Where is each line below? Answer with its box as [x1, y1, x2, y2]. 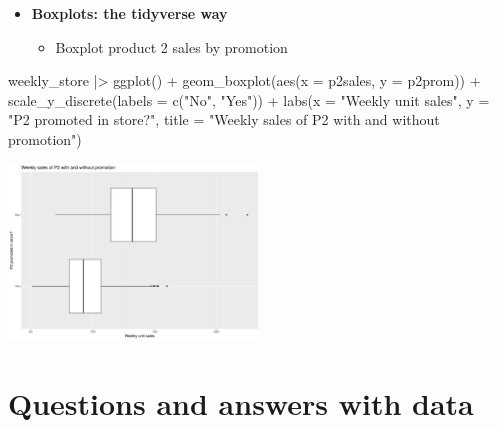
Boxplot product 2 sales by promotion [55, 36, 288, 57]
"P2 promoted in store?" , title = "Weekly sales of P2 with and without [8, 109, 440, 130]
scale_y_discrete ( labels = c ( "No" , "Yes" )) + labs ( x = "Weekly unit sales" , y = [8, 89, 490, 110]
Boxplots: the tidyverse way [31, 3, 228, 23]
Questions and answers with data [8, 382, 474, 423]
